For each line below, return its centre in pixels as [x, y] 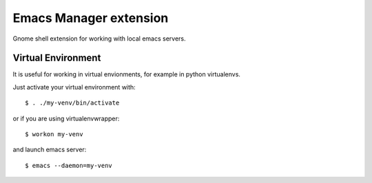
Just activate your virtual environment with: [74, 87]
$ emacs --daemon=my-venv [69, 165]
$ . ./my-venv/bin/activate [72, 103]
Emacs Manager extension [91, 18]
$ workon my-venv [54, 134]
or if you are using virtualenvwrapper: [66, 118]
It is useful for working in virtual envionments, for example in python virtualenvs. [127, 74]
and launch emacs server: [50, 150]
